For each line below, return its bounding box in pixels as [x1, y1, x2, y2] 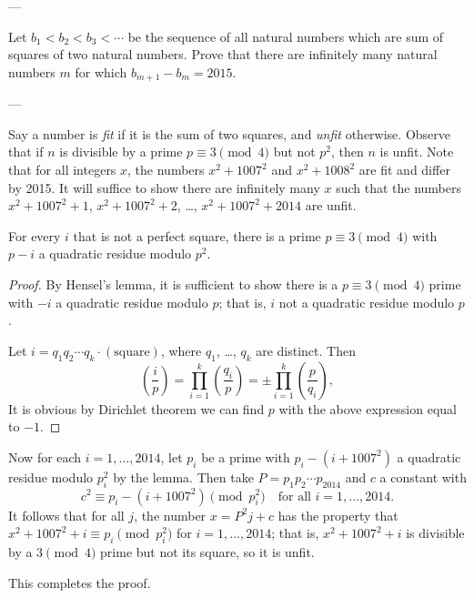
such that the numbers [336, 177, 462, 197]
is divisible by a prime [59, 142, 183, 161]
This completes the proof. [8, 573, 151, 592]
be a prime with [201, 447, 290, 466]
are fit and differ [358, 160, 450, 179]
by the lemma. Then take [113, 467, 254, 486]
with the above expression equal [278, 399, 457, 418]
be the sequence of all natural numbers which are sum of [127, 26, 444, 46]
